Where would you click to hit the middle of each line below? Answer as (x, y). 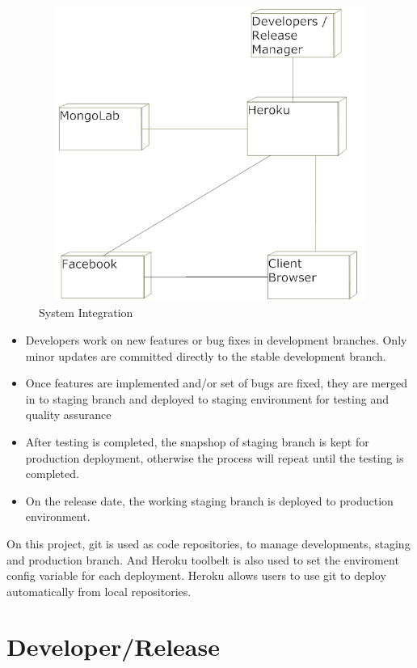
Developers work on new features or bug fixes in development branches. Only (216, 339)
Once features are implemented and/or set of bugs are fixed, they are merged (216, 383)
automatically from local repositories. (99, 591)
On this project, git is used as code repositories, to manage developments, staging (208, 543)
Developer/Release (113, 647)
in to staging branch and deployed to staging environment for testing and (207, 398)
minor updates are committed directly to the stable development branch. (206, 355)
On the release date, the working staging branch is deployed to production (209, 500)
